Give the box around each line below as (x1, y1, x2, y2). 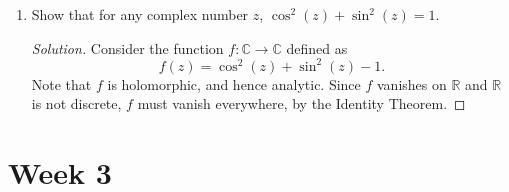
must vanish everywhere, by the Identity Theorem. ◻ (137, 93, 466, 114)
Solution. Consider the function (31, 37, 224, 58)
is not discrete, (31, 93, 122, 114)
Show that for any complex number (31, 4, 249, 24)
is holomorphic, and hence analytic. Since (107, 73, 361, 94)
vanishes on (377, 73, 447, 94)
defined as (286, 37, 348, 58)
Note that (31, 73, 92, 94)
